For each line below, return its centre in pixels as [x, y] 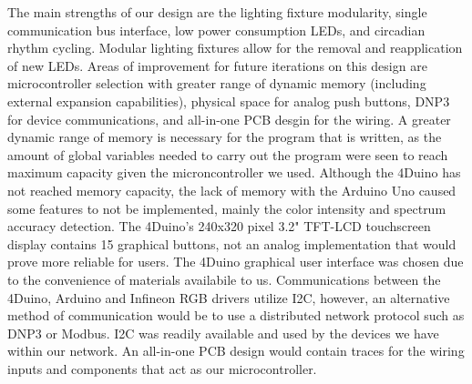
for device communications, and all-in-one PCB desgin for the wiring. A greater [229, 119]
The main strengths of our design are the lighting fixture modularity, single [217, 12]
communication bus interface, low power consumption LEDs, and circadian [216, 30]
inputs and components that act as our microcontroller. [162, 368]
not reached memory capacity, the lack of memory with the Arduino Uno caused [232, 190]
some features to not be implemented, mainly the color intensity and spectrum [227, 208]
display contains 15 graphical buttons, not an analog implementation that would [232, 243]
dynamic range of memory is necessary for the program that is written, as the [225, 137]
